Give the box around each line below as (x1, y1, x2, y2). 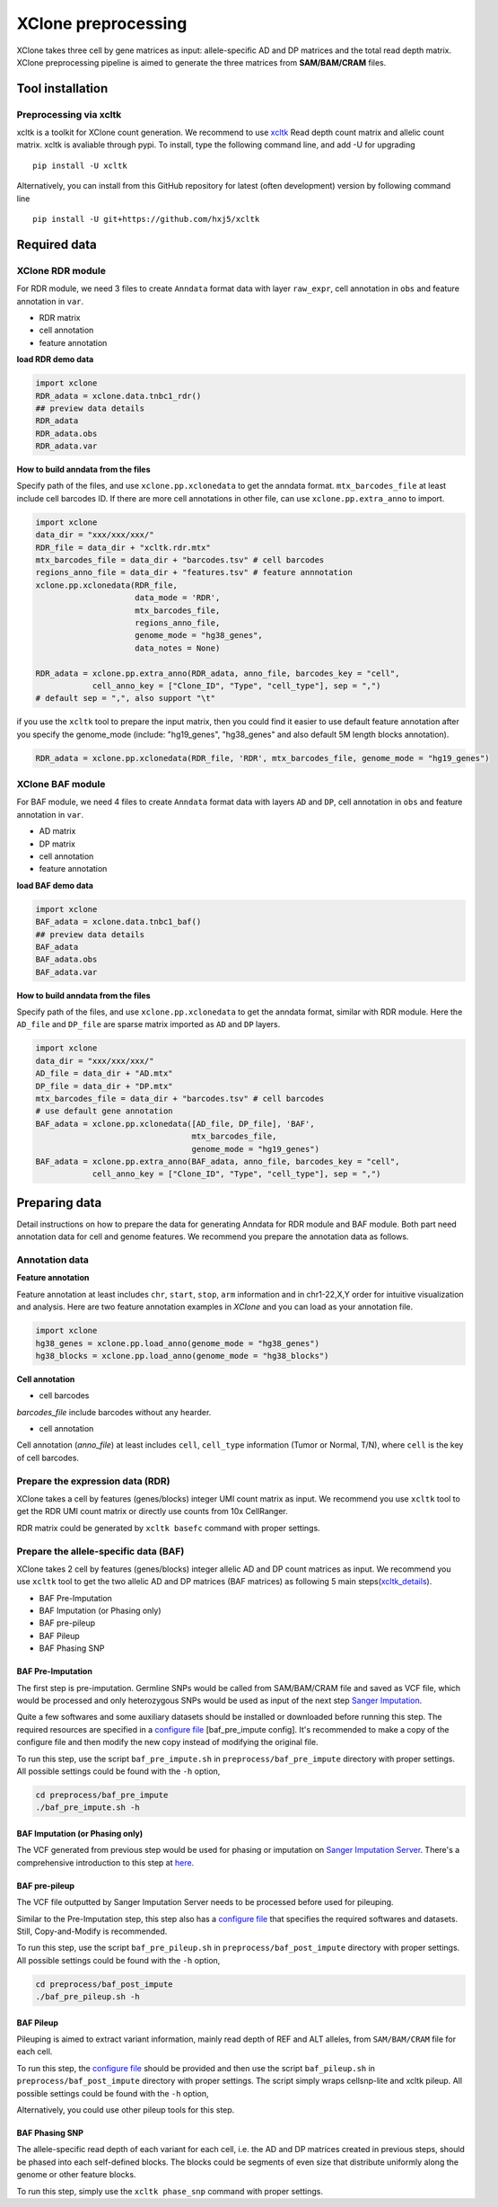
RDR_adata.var (35, 441, 98, 451)
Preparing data (16, 1195, 102, 1210)
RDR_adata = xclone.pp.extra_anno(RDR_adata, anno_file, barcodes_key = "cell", (35, 668, 400, 678)
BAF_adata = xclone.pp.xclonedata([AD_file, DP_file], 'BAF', (35, 1119, 315, 1129)
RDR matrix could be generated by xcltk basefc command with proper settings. (16, 1522, 320, 1533)
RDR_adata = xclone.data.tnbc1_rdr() (35, 391, 202, 401)
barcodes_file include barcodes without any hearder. (16, 1406, 212, 1417)
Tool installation (16, 81, 109, 96)
